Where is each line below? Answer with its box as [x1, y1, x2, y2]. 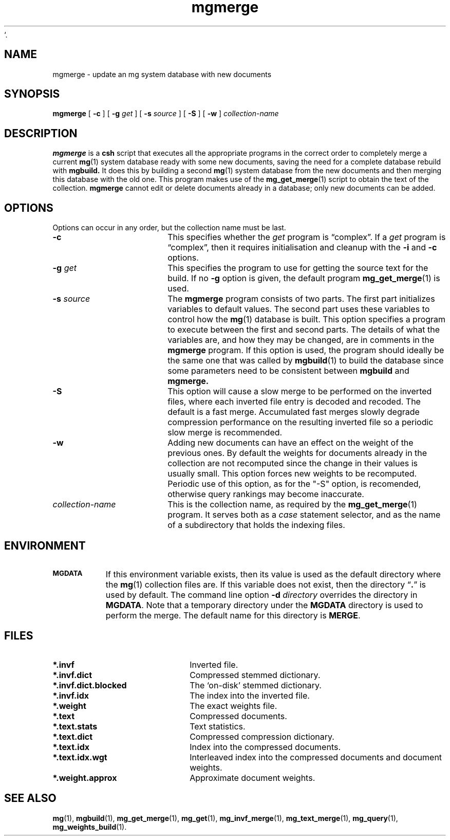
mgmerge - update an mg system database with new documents [52, 69, 272, 79]
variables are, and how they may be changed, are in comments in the [167, 335, 435, 345]
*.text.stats [52, 721, 98, 732]
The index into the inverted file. [190, 690, 310, 701]
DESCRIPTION [4, 126, 78, 140]
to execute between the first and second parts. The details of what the [167, 324, 440, 335]
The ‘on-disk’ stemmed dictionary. [190, 680, 322, 690]
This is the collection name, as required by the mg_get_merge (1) [167, 499, 417, 510]
